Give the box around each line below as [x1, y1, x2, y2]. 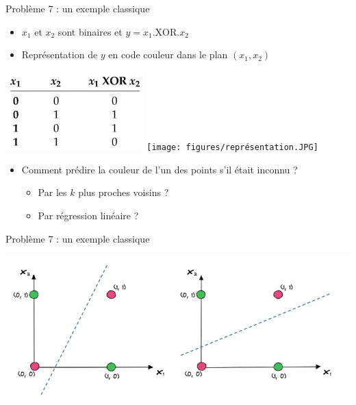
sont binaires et [58, 24, 123, 38]
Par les [38, 185, 67, 199]
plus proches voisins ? [78, 185, 169, 199]
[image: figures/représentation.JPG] [147, 143, 318, 153]
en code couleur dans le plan [108, 47, 228, 62]
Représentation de [21, 47, 98, 62]
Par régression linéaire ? [38, 208, 139, 222]
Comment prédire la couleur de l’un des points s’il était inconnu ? [21, 162, 298, 176]
